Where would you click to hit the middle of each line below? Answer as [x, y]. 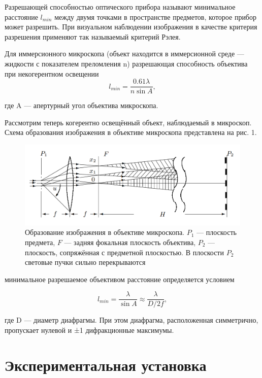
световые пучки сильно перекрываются [85, 262]
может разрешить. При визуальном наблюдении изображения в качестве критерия [131, 27]
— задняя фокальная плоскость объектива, [130, 242]
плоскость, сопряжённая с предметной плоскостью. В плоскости [124, 252]
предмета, [40, 242]
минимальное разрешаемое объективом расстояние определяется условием [120, 279]
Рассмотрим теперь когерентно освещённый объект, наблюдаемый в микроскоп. [128, 122]
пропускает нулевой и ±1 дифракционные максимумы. [89, 330]
